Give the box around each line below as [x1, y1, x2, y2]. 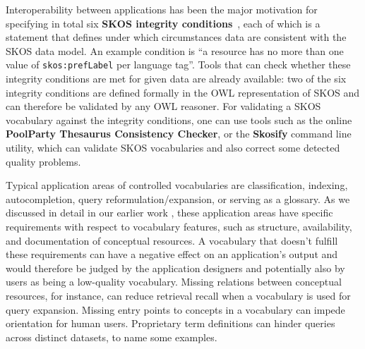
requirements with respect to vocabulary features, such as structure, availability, [6, 219, 352, 233]
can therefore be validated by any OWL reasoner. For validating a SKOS [6, 99, 321, 114]
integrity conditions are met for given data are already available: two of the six [6, 71, 347, 86]
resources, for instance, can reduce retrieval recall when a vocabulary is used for [6, 288, 351, 302]
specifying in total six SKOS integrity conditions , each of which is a [6, 16, 321, 30]
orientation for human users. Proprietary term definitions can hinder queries [6, 316, 335, 331]
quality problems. [6, 154, 81, 169]
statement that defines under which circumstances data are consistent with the [6, 30, 347, 44]
